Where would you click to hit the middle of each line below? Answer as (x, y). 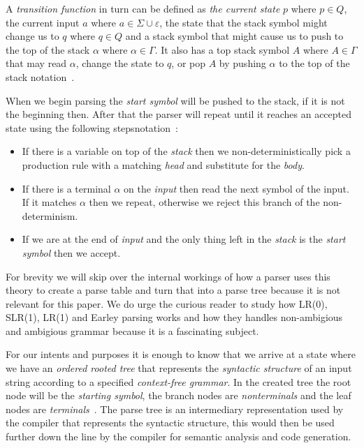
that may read (36, 63)
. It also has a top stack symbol (222, 49)
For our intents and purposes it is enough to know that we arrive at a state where (181, 354)
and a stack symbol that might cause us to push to (234, 36)
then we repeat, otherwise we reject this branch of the (204, 202)
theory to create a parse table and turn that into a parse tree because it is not (173, 290)
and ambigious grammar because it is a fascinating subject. (132, 330)
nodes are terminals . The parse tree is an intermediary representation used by (175, 409)
